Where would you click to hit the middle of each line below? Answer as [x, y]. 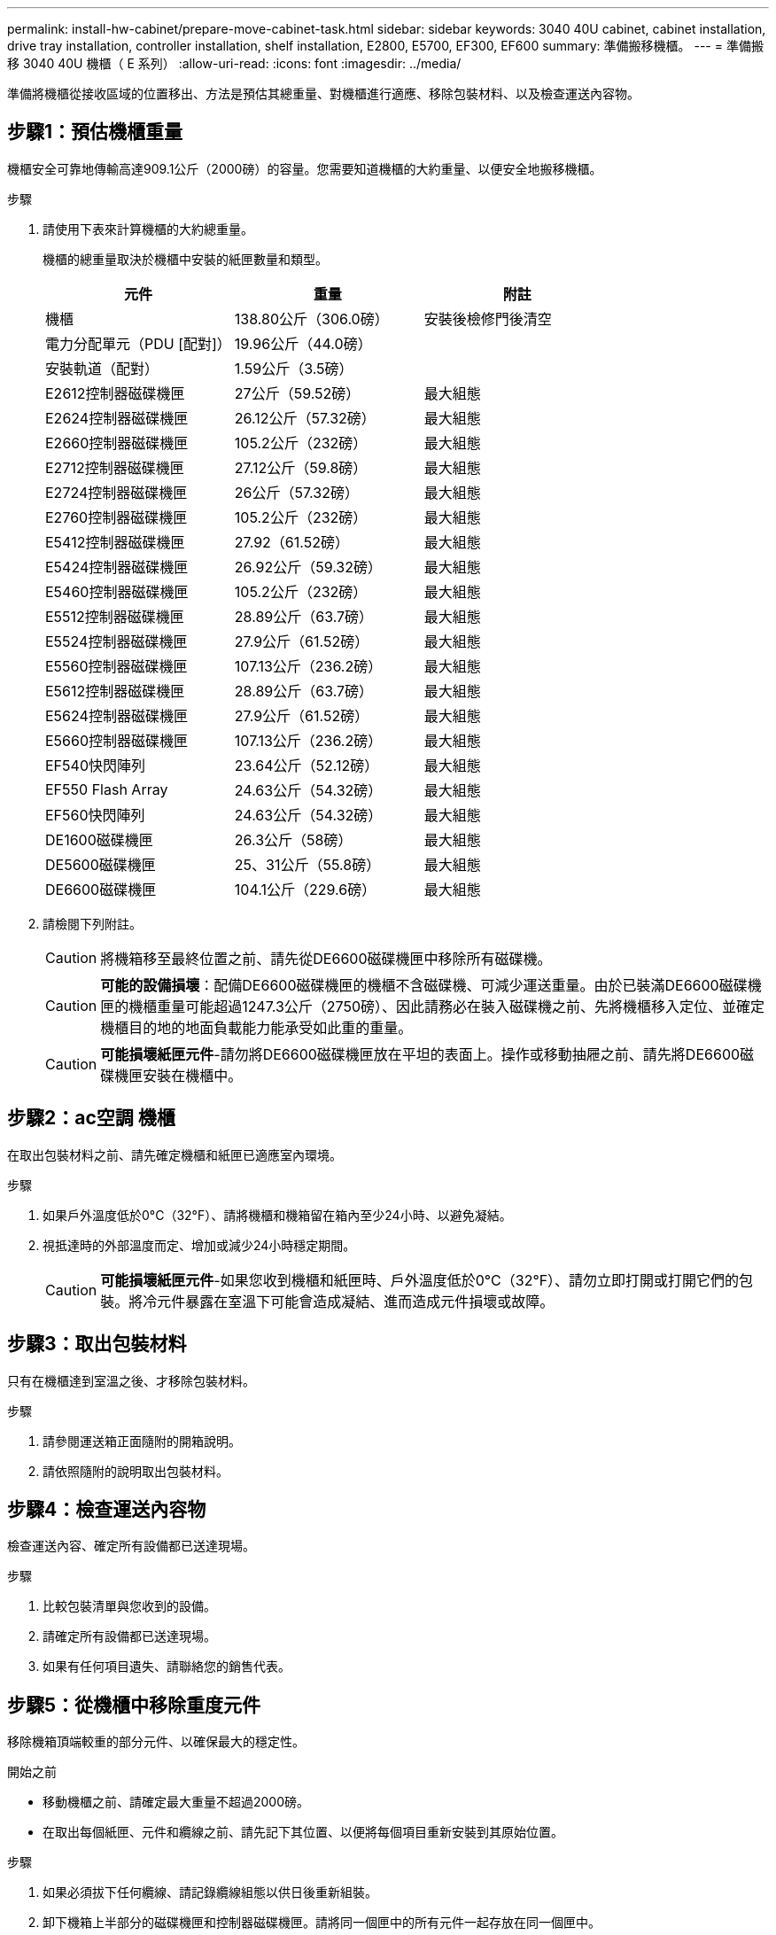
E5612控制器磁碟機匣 [115, 691]
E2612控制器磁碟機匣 [115, 393]
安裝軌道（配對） [102, 368]
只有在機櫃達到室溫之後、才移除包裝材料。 [131, 1380]
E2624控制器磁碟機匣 [117, 418]
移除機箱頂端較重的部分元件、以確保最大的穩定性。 [156, 1742]
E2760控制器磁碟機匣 [116, 517]
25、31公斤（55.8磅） [307, 864]
